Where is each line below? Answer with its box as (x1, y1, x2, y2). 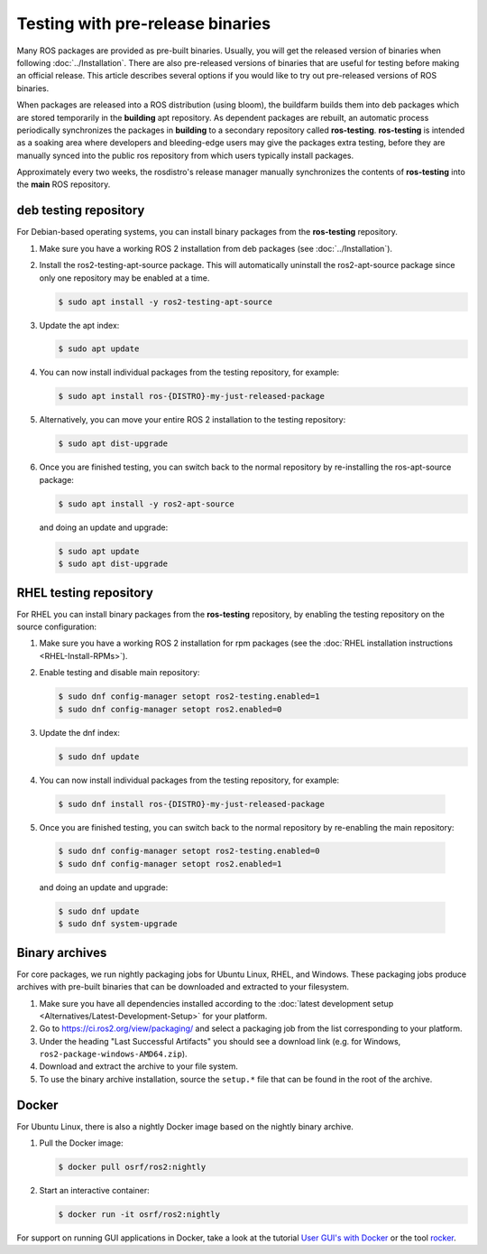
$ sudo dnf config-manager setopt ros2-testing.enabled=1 (58, 692, 320, 701)
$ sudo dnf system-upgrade (58, 919, 178, 929)
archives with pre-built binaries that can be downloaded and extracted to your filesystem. (16, 981, 349, 992)
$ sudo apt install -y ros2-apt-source (58, 498, 234, 509)
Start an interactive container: (39, 1185, 150, 1196)
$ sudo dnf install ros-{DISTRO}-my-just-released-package (58, 799, 325, 809)
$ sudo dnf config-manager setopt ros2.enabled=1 (58, 859, 282, 869)
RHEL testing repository (16, 585, 153, 600)
